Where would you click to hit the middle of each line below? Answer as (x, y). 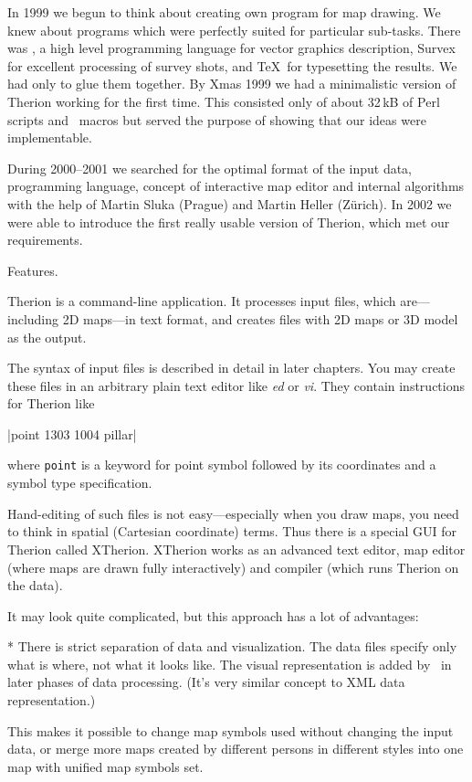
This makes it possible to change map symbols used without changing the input (231, 730)
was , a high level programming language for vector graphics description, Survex (231, 48)
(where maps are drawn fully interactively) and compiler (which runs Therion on (233, 567)
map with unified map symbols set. (105, 766)
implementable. (50, 137)
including (33, 318)
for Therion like (51, 403)
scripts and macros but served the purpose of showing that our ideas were (217, 119)
